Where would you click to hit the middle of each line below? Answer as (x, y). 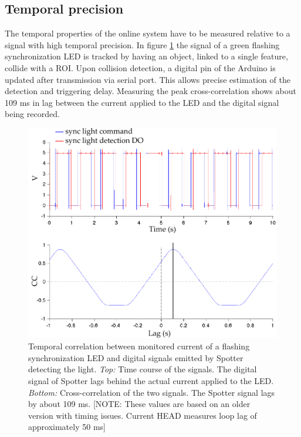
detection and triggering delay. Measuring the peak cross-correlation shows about (150, 91)
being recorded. (32, 114)
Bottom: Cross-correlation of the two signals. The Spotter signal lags (152, 392)
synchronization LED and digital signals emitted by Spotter (136, 357)
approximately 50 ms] (67, 427)
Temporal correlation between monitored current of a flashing (139, 346)
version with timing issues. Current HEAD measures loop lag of (143, 415)
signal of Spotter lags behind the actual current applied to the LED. (151, 380)
